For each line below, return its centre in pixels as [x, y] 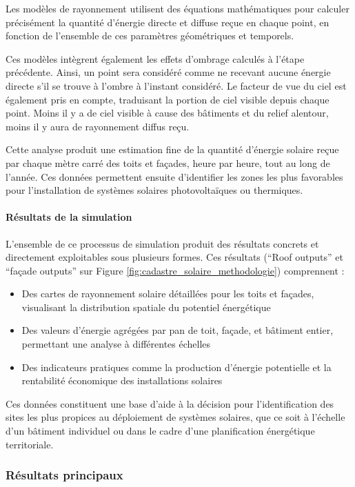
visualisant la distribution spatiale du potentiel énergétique [146, 307]
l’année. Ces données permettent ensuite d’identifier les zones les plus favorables [174, 176]
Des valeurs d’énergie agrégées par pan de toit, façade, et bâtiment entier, [177, 330]
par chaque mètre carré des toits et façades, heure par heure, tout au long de [168, 162]
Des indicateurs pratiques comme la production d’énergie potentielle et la [176, 367]
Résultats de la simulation [69, 217]
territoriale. [30, 444]
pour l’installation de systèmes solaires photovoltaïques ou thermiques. [154, 190]
